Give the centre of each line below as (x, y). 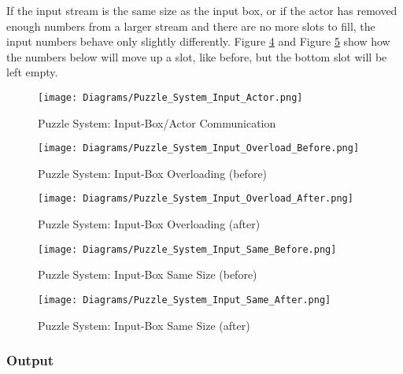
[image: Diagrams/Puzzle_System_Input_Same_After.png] (185, 300)
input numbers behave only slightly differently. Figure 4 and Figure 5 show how (198, 41)
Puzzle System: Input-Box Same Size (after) (144, 325)
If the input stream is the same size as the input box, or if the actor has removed (202, 10)
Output (30, 360)
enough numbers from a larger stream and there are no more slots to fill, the (191, 26)
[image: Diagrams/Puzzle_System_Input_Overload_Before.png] (199, 148)
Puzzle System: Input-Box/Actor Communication (157, 122)
